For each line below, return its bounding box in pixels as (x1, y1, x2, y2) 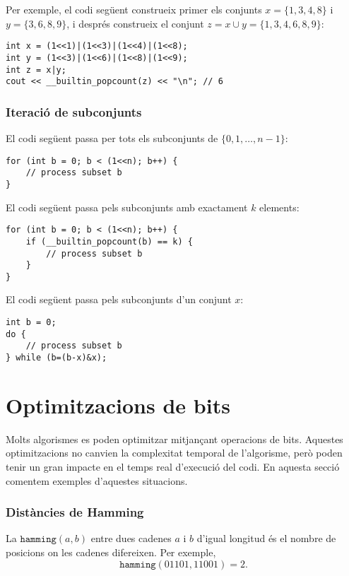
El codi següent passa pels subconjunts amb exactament (6, 199, 248, 214)
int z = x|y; (6, 64, 66, 75)
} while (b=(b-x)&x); (6, 353, 107, 363)
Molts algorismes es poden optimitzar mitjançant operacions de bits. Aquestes (6, 431, 343, 446)
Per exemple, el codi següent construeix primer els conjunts (6, 2, 262, 16)
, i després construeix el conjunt (66, 16, 204, 30)
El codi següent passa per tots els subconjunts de (6, 131, 218, 146)
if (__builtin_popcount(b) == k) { (25, 236, 193, 247)
